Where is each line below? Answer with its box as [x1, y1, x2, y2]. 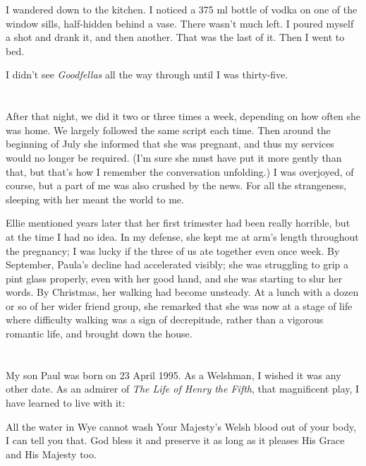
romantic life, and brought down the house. [6, 326, 193, 341]
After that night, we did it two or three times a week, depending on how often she [6, 109, 361, 124]
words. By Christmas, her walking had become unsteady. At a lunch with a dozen [6, 285, 359, 299]
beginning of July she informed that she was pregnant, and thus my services [6, 136, 334, 151]
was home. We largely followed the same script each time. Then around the [6, 122, 331, 137]
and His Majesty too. [6, 446, 97, 461]
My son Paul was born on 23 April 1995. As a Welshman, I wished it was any [6, 367, 341, 382]
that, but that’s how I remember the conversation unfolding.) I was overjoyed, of [6, 164, 354, 179]
